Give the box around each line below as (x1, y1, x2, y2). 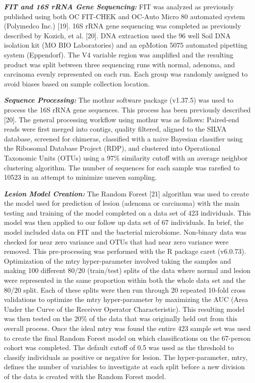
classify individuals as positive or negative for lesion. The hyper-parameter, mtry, (4, 352, 248, 362)
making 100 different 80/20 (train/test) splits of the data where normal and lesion (4, 265, 251, 275)
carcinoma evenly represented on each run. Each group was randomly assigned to (4, 69, 248, 79)
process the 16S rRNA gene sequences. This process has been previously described (4, 104, 251, 114)
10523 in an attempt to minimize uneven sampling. (4, 172, 157, 182)
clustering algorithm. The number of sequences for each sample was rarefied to (4, 162, 240, 172)
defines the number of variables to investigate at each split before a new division (4, 361, 245, 372)
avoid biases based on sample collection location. (4, 78, 150, 88)
